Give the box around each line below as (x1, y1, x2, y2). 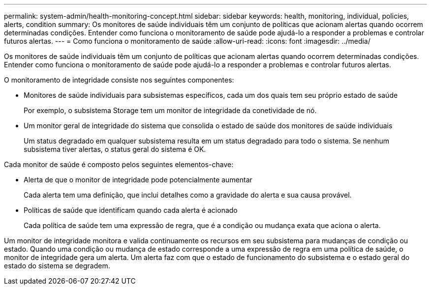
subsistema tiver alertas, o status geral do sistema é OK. (24, 145, 206, 153)
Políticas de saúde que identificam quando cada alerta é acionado (24, 206, 238, 214)
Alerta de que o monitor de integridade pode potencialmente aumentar (24, 175, 252, 184)
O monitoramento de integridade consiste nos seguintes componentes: (4, 76, 234, 84)
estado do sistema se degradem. (4, 261, 110, 270)
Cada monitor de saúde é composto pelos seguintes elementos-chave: (4, 160, 234, 169)
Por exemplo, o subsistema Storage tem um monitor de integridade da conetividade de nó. (24, 106, 317, 115)
